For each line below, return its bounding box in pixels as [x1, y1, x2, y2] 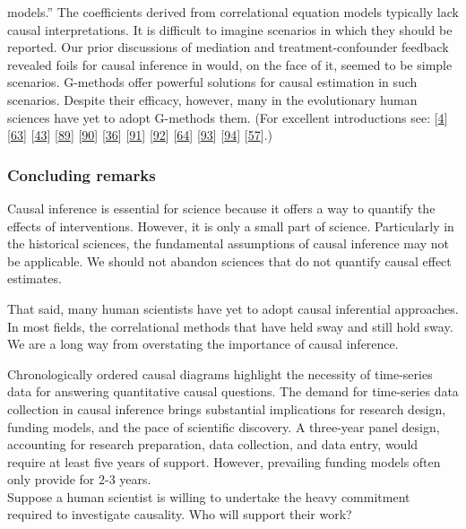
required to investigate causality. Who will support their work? [7, 505, 352, 524]
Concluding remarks [7, 163, 156, 186]
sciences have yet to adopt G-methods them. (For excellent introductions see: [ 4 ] [7, 108, 448, 126]
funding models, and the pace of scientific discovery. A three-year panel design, [7, 417, 440, 436]
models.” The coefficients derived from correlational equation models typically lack [7, 3, 459, 21]
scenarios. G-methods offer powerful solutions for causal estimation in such [7, 73, 418, 91]
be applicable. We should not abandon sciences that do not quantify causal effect [7, 251, 452, 270]
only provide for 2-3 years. [7, 470, 151, 489]
